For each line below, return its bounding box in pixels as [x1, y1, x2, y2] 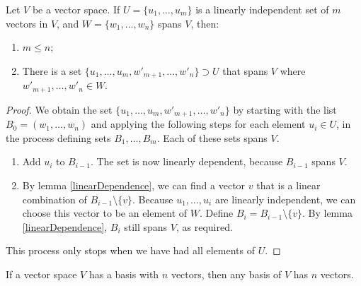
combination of [22, 191, 87, 206]
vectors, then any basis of [171, 266, 282, 281]
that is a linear [256, 177, 321, 192]
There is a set [22, 63, 82, 78]
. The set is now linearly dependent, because [90, 154, 283, 169]
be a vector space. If [32, 2, 120, 16]
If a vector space [6, 266, 77, 281]
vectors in [6, 16, 48, 30]
